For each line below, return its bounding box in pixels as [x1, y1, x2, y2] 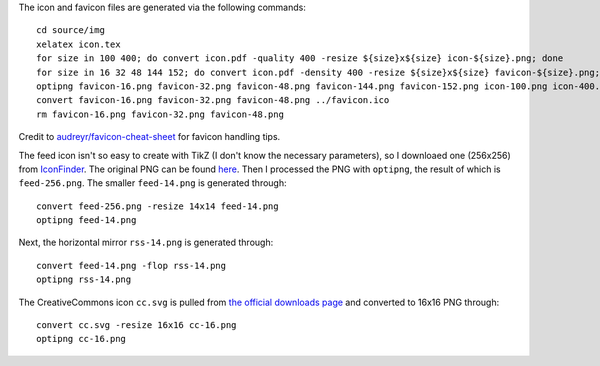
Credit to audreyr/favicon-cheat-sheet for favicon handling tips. [18, 131, 281, 143]
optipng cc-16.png [36, 333, 127, 345]
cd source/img [36, 25, 105, 36]
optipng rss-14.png [36, 274, 132, 285]
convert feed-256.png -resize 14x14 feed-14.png [36, 200, 279, 212]
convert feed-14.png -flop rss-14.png [36, 260, 227, 271]
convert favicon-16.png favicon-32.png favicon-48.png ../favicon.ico [36, 95, 390, 106]
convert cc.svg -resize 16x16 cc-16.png [36, 320, 237, 331]
